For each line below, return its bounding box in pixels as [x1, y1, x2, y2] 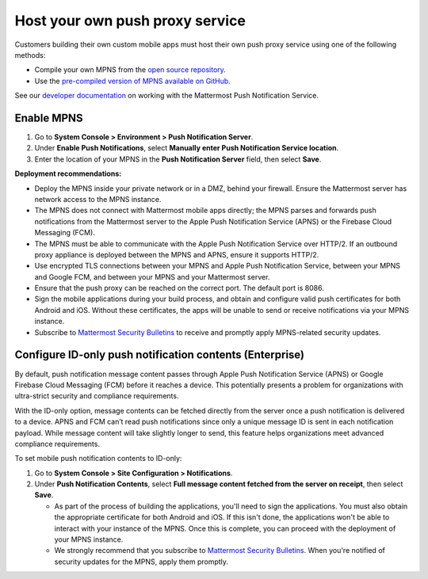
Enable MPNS [14, 111, 83, 124]
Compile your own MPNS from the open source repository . [34, 65, 226, 74]
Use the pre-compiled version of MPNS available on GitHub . [34, 76, 231, 86]
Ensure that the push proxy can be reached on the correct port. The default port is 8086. [34, 284, 324, 293]
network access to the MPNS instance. [34, 194, 162, 204]
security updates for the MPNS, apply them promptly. [54, 557, 229, 566]
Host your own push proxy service [14, 12, 246, 29]
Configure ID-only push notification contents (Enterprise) [14, 349, 305, 362]
